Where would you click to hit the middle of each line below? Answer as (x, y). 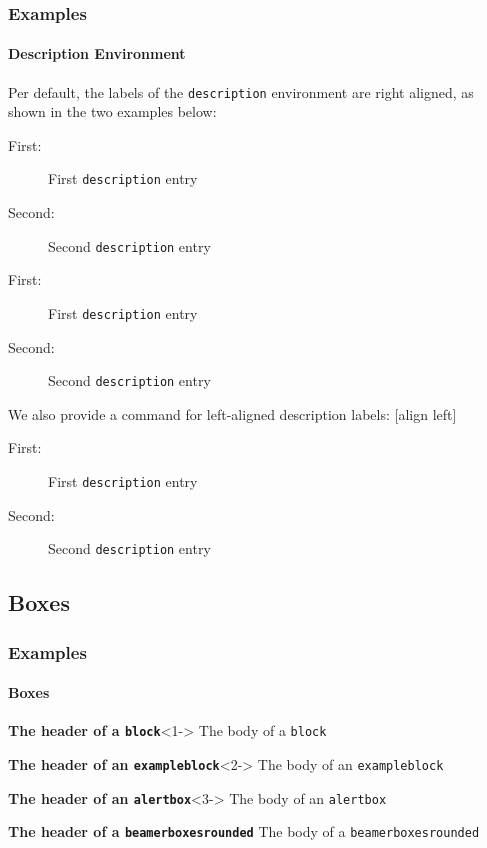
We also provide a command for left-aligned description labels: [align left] (232, 413)
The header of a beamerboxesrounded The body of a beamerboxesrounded (244, 831)
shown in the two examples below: (112, 111)
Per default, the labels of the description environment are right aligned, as (241, 91)
